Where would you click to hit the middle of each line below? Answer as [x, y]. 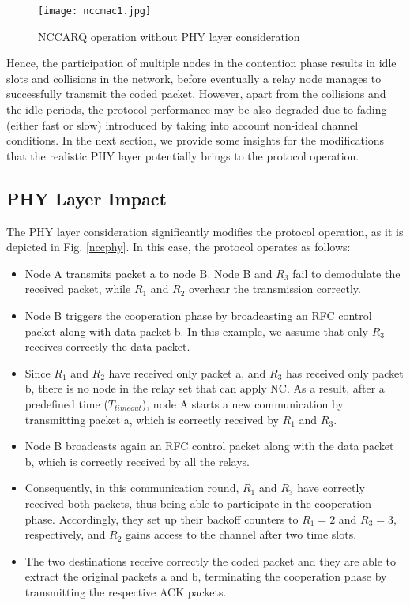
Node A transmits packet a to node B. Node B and [149, 273]
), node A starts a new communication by [243, 403]
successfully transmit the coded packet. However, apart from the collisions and [196, 94]
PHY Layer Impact [87, 198]
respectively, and [65, 534]
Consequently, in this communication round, [132, 488]
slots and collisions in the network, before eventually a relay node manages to [194, 78]
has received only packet [344, 372]
